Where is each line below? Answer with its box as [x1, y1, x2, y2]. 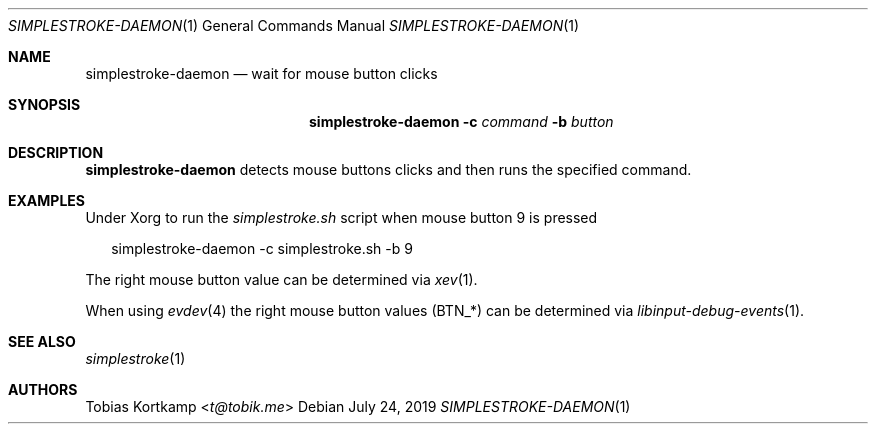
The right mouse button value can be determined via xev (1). [85, 271, 478, 288]
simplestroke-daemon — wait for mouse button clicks [85, 65, 438, 82]
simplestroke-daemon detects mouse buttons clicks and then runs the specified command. [85, 161, 692, 178]
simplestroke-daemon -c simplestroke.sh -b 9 [111, 240, 413, 257]
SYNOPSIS [8, 96, 81, 113]
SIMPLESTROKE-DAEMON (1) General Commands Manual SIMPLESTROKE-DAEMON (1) [8, 17, 580, 34]
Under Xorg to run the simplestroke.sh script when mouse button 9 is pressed [85, 209, 598, 226]
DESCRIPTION [8, 144, 104, 161]
